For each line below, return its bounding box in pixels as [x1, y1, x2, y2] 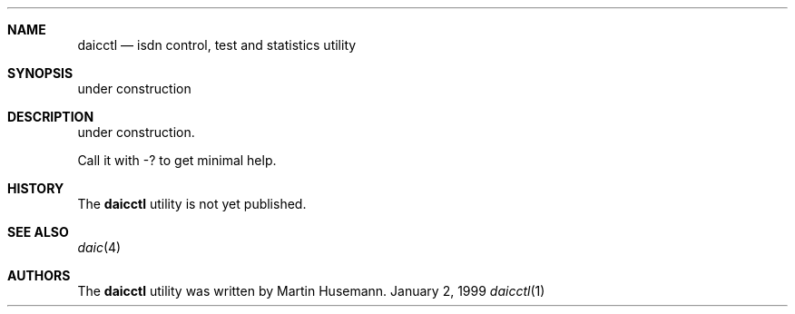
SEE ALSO [7, 224, 69, 240]
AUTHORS [7, 268, 71, 283]
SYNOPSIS [7, 65, 74, 81]
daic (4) [77, 240, 122, 255]
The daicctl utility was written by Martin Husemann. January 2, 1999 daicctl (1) [77, 283, 545, 299]
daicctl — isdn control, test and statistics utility [77, 37, 357, 53]
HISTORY [7, 181, 64, 196]
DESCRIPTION [7, 109, 94, 124]
